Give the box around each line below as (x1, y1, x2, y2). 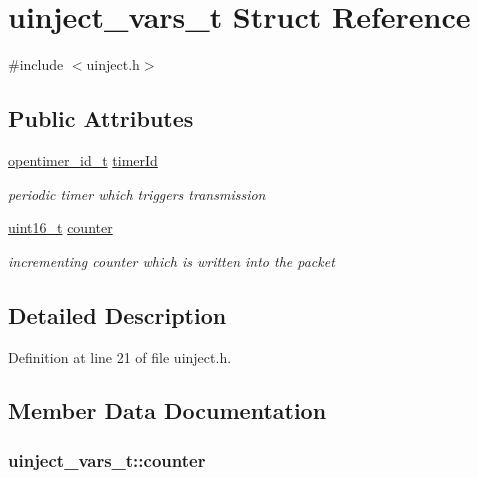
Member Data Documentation (8, 395, 327, 426)
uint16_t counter (8, 217, 113, 238)
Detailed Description (8, 299, 227, 330)
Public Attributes (8, 103, 194, 134)
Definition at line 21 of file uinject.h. (8, 346, 232, 367)
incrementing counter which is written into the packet (8, 250, 335, 271)
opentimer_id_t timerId (8, 149, 158, 170)
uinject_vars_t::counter (8, 447, 206, 472)
